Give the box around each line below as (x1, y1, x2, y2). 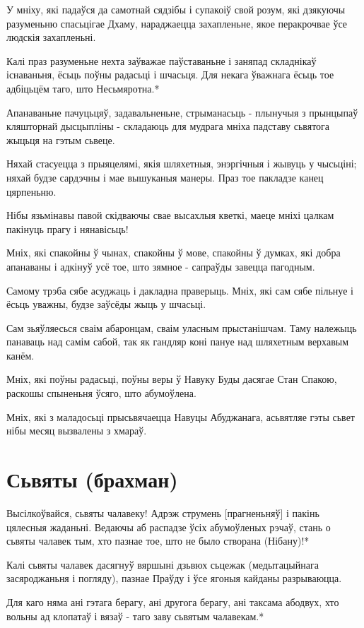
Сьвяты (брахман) (6, 465, 178, 494)
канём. (6, 348, 35, 362)
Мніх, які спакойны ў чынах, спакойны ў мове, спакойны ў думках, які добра (6, 245, 341, 260)
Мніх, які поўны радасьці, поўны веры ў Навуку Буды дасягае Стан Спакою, (6, 372, 337, 386)
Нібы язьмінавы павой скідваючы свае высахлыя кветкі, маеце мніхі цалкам (6, 208, 334, 223)
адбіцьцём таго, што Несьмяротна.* (6, 81, 160, 95)
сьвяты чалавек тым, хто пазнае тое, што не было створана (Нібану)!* (6, 533, 310, 548)
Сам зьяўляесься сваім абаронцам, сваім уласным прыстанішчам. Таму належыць (6, 320, 357, 335)
